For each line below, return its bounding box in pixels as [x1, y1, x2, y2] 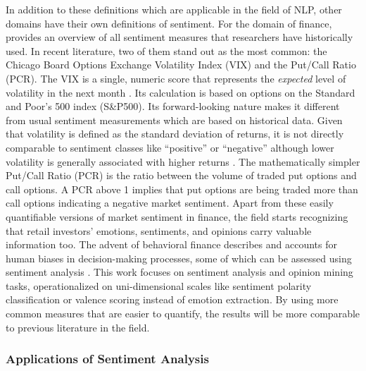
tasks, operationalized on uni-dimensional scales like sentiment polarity [6, 278, 312, 293]
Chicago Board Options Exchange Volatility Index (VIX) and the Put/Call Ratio [6, 57, 356, 72]
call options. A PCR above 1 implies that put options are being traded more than [6, 181, 358, 196]
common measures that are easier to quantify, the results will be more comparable [6, 306, 360, 321]
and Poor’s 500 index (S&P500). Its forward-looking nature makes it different [6, 99, 340, 114]
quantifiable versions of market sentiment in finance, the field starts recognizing [6, 209, 348, 224]
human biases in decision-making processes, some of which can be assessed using [6, 250, 352, 265]
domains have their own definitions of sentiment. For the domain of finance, [6, 16, 332, 30]
